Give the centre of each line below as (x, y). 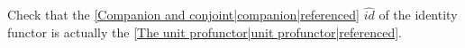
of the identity (418, 15)
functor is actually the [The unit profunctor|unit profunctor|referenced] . (205, 32)
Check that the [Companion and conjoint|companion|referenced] (183, 15)
